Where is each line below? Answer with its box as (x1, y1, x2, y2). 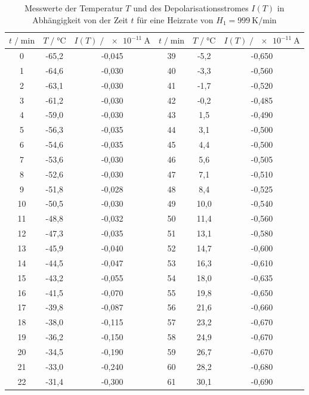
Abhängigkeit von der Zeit (32, 13, 128, 26)
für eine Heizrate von (137, 13, 214, 26)
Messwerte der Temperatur (24, 2, 123, 14)
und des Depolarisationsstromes (133, 2, 249, 14)
